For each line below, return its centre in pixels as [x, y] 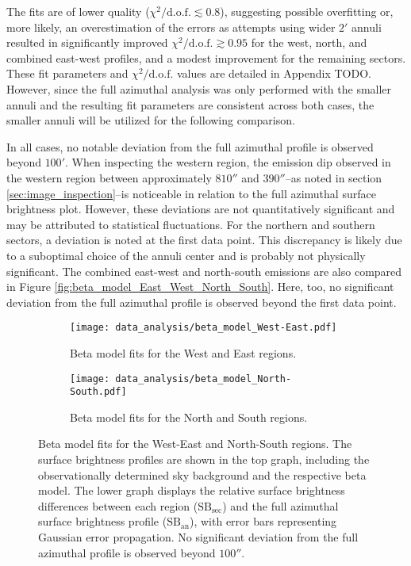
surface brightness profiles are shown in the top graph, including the [204, 459]
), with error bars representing [263, 521]
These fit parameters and [67, 73]
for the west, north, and [309, 42]
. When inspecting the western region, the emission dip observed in [228, 162]
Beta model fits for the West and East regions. [183, 352]
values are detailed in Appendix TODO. [274, 73]
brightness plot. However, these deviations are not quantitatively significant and [201, 209]
